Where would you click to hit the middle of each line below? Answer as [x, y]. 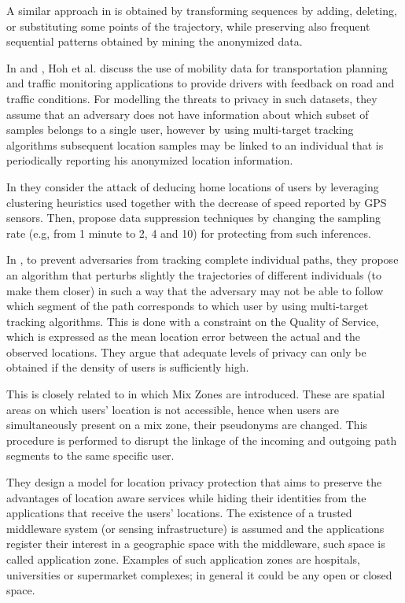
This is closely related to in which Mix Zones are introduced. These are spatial [196, 394]
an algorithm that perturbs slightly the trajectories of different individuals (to [194, 274]
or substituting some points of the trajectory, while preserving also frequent [188, 26]
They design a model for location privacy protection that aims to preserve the [194, 482]
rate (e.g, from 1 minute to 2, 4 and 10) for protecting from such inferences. [189, 233]
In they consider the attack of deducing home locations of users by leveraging [193, 186]
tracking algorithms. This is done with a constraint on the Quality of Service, [193, 321]
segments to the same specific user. [90, 455]
